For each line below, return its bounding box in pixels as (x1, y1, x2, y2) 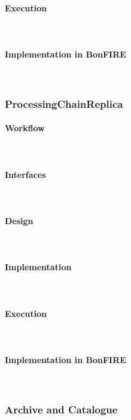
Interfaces (5, 168, 46, 180)
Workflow (5, 122, 45, 134)
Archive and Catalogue (5, 401, 118, 416)
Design (5, 214, 33, 226)
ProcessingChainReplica (5, 96, 123, 111)
